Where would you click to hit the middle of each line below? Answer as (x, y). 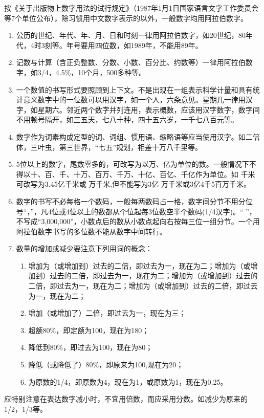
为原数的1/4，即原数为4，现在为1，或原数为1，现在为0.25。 (128, 381)
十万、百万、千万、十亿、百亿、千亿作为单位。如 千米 (164, 174)
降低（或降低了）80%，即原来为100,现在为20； (106, 365)
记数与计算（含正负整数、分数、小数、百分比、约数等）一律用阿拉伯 (131, 62)
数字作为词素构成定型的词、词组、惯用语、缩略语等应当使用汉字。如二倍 (138, 136)
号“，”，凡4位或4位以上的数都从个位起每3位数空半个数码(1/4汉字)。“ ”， (136, 211)
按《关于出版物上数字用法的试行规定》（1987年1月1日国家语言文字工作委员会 (131, 8)
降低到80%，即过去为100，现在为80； (91, 347)
